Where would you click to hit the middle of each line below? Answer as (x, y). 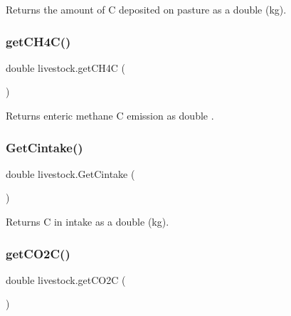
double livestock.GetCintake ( (70, 173)
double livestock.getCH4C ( (66, 67)
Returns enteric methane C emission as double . (110, 115)
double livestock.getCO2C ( (66, 279)
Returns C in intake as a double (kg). (88, 221)
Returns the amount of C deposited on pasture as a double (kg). (146, 9)
